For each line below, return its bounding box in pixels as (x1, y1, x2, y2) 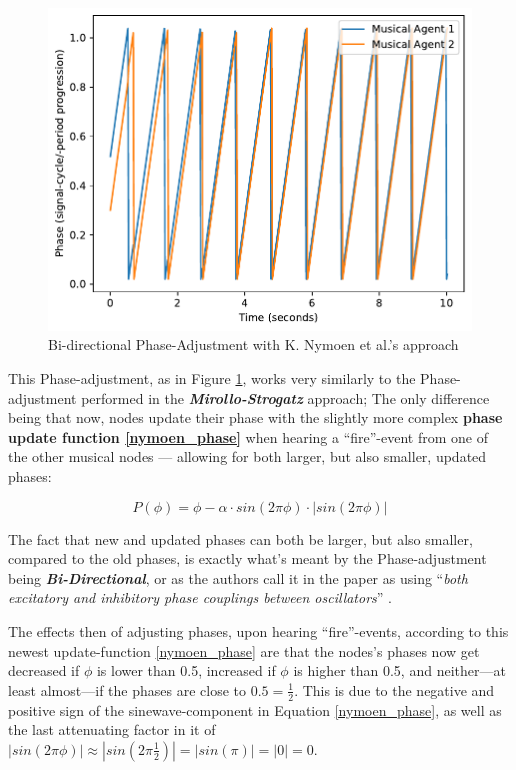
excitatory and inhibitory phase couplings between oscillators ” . (8, 587, 392, 608)
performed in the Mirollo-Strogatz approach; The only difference (81, 387, 490, 408)
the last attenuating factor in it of (8, 719, 216, 740)
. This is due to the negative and (294, 679, 495, 700)
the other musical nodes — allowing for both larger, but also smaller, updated (8, 446, 487, 467)
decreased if (8, 660, 80, 681)
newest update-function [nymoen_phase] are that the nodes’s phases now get (8, 640, 480, 661)
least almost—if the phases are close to (8, 679, 246, 700)
